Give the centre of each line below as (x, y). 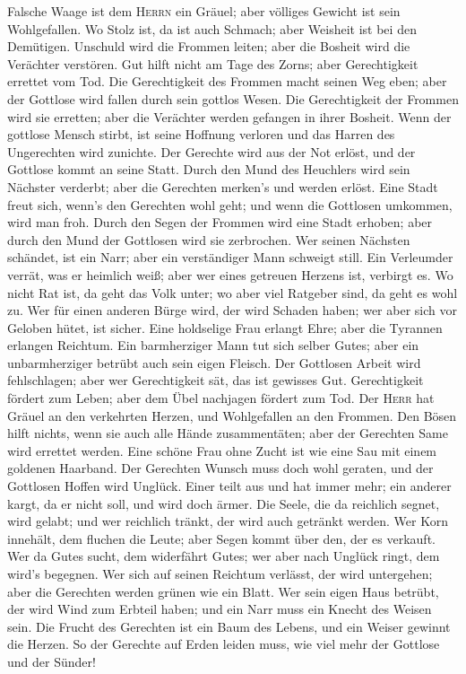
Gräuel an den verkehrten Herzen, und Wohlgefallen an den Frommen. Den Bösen (232, 415)
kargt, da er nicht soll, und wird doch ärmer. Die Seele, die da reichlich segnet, (224, 503)
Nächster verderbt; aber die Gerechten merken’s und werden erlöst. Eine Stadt (223, 186)
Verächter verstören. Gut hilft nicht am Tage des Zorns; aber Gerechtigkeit (213, 63)
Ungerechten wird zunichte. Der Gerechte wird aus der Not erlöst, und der (211, 151)
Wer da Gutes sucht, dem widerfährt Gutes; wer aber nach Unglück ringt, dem (224, 556)
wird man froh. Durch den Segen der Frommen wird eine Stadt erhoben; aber (220, 222)
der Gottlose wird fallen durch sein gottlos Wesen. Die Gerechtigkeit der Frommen (233, 98)
